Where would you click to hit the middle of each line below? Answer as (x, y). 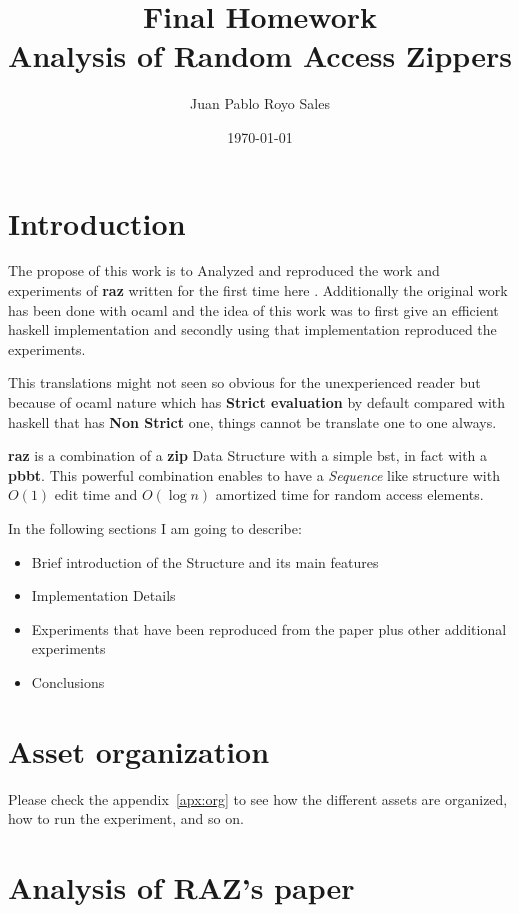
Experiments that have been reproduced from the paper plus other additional (269, 628)
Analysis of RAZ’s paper (181, 887)
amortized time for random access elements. (349, 494)
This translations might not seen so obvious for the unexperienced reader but (244, 382)
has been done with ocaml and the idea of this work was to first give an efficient (253, 309)
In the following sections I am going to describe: (155, 527)
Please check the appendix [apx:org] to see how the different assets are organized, (258, 798)
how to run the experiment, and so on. (126, 818)
